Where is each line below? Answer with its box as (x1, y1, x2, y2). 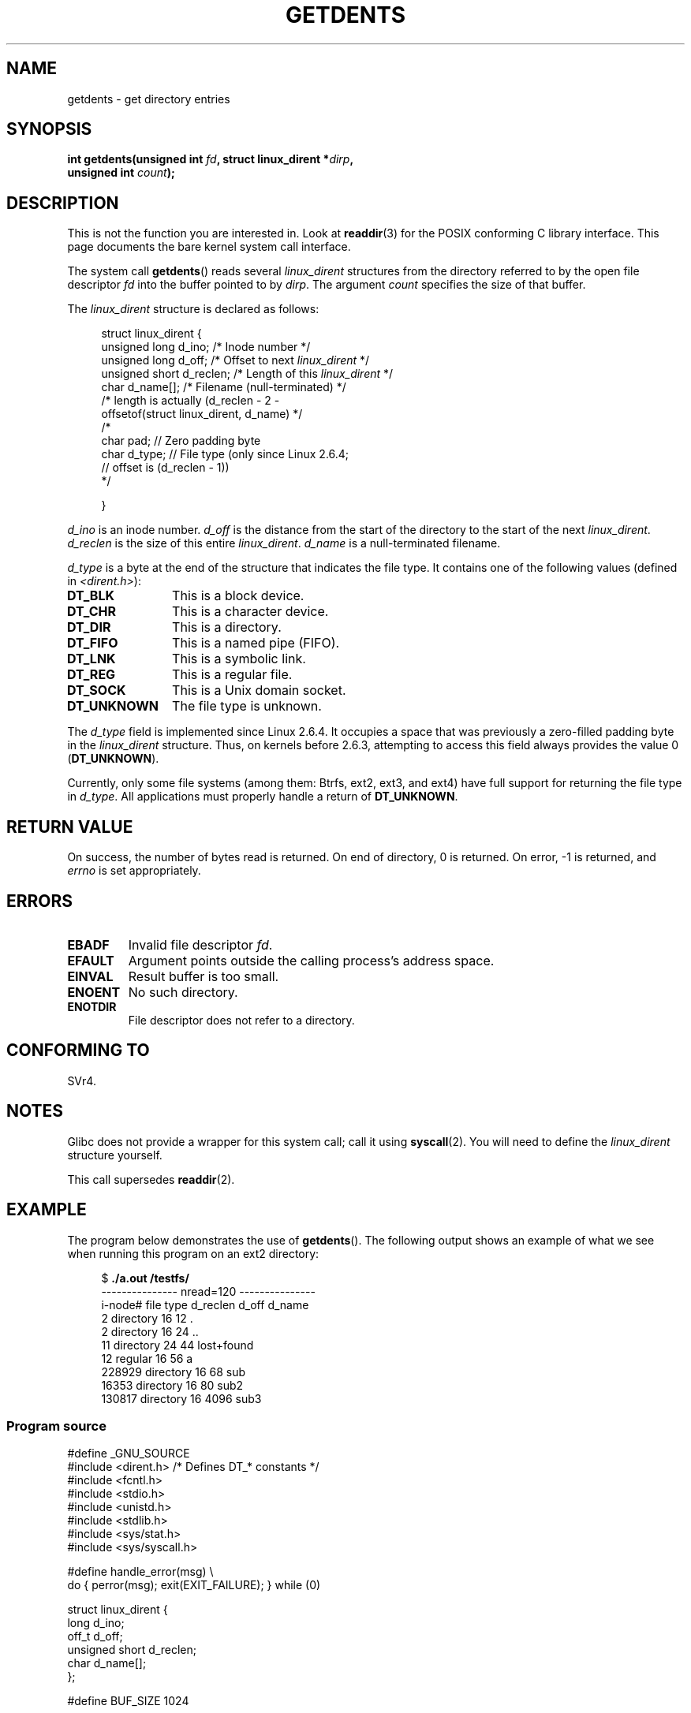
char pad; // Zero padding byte (101, 434, 261, 448)
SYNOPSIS (6, 119, 92, 140)
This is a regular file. (172, 666, 293, 683)
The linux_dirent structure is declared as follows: (67, 302, 319, 316)
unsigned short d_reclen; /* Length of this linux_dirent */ (101, 367, 394, 381)
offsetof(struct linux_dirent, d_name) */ (101, 407, 303, 421)
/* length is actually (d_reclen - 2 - (101, 394, 280, 408)
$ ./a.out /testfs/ (101, 1271, 189, 1285)
